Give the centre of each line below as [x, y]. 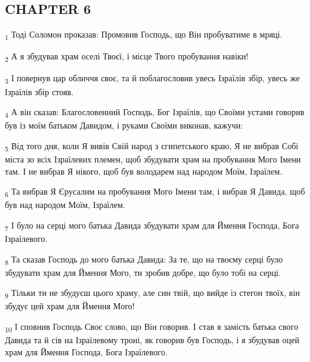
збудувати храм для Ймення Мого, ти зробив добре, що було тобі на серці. [143, 272]
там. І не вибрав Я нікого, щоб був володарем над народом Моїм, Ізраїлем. [143, 171]
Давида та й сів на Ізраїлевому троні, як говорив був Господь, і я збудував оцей [152, 340]
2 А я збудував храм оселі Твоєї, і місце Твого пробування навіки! [127, 57]
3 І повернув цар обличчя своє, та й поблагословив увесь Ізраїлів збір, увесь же [152, 79]
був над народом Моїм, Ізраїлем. [65, 205]
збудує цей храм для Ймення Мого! [70, 306]
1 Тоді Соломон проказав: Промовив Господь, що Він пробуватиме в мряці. [144, 35]
